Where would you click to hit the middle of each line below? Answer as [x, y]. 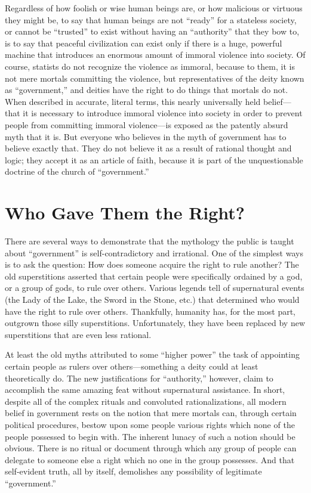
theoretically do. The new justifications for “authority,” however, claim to [139, 378]
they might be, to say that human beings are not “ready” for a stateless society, [151, 19]
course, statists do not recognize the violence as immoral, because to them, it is [150, 66]
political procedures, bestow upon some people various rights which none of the [150, 424]
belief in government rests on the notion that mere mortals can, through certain [151, 413]
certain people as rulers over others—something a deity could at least [132, 366]
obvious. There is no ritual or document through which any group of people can [151, 448]
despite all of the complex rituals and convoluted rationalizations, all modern [146, 401]
